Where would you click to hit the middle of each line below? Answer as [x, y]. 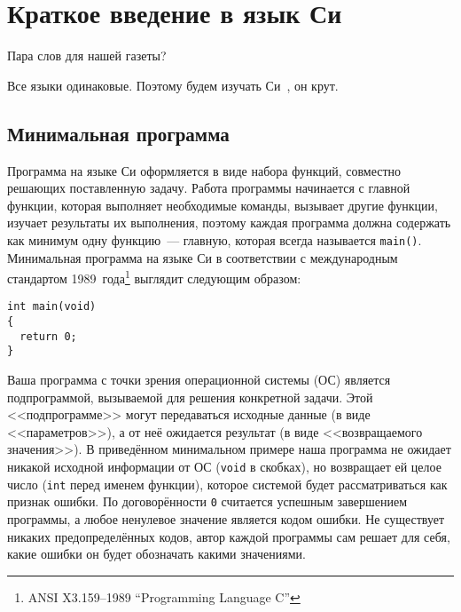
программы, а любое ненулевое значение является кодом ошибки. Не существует [226, 518]
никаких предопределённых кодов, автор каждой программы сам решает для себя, [229, 536]
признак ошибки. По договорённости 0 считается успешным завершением [207, 501]
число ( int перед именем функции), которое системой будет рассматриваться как [227, 484]
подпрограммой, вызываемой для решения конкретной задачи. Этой [190, 397]
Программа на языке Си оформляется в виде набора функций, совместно [204, 170]
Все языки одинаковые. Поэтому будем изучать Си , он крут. [173, 85]
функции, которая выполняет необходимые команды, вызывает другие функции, [223, 205]
